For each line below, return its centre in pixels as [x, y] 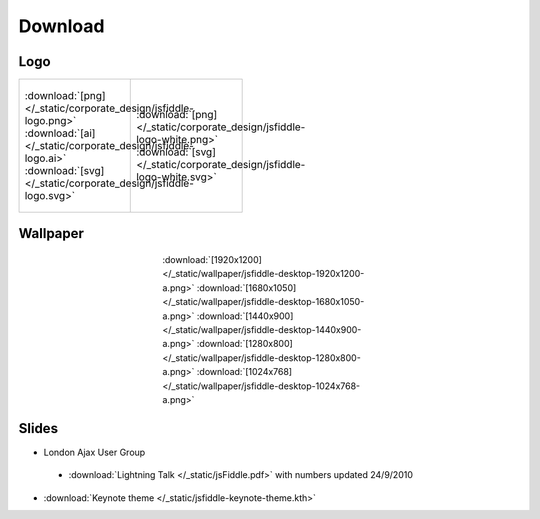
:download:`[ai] [60, 133]
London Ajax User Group [94, 452]
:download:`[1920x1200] [212, 260]
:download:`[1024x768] [244, 372]
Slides [38, 428]
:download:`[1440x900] [245, 316]
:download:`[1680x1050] [246, 287]
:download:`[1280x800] [245, 344]
